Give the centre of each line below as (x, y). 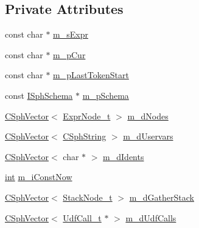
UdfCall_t (82, 217)
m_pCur (69, 54)
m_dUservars (148, 136)
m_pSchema (106, 95)
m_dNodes (148, 116)
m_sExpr (71, 34)
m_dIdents (124, 156)
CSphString (85, 136)
